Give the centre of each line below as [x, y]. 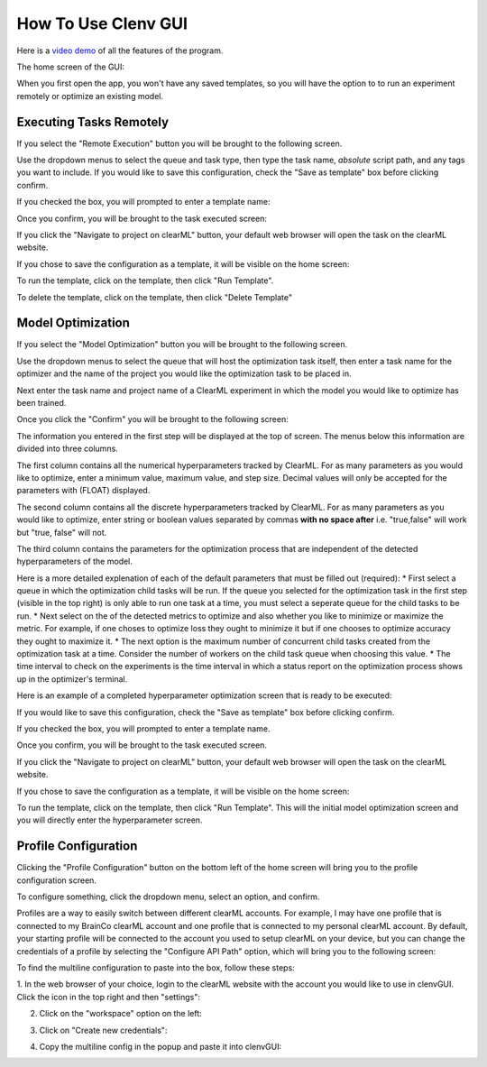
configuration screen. [56, 880]
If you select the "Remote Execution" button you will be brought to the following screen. [179, 143]
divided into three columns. [68, 449]
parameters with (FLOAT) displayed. [83, 491]
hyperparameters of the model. [74, 561]
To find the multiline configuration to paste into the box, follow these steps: [156, 967]
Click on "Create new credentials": [103, 1030]
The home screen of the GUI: [71, 67]
